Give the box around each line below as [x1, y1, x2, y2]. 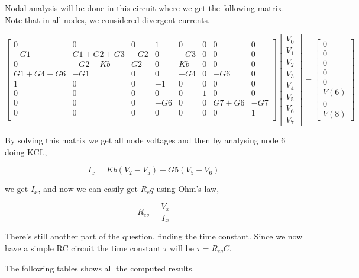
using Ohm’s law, [156, 183, 219, 195]
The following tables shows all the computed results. [5, 262, 195, 274]
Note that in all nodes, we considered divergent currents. [5, 13, 210, 25]
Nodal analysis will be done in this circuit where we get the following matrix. [5, 2, 284, 14]
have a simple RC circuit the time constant [5, 241, 161, 254]
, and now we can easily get [38, 183, 138, 195]
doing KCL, [5, 145, 47, 158]
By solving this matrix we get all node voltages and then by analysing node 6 [5, 134, 286, 146]
